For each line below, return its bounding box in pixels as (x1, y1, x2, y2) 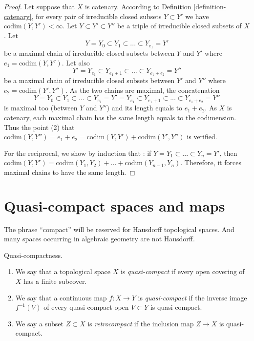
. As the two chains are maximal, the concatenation (65, 85, 220, 95)
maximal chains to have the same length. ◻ (4, 167, 135, 177)
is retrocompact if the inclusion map (87, 318, 194, 328)
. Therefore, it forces (180, 157, 241, 168)
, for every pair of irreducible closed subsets (31, 11, 162, 21)
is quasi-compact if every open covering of (120, 266, 245, 277)
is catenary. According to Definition (85, 1, 191, 11)
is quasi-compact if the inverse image (138, 292, 247, 302)
